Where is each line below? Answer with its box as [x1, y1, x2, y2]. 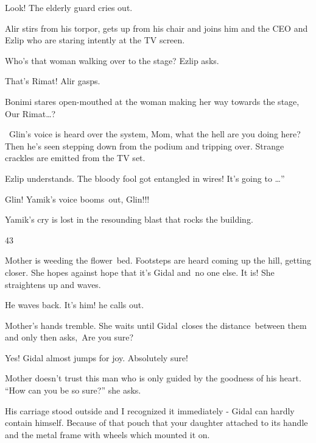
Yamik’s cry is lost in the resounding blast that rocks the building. [5, 213, 253, 226]
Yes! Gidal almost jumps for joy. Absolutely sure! [5, 351, 188, 364]
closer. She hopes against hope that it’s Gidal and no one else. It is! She [5, 265, 275, 278]
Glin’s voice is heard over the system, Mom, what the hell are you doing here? [9, 128, 301, 140]
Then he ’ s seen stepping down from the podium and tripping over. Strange [5, 139, 284, 152]
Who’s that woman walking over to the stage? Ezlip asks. [5, 54, 219, 67]
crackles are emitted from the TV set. [5, 151, 146, 164]
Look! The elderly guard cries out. [5, 1, 133, 13]
